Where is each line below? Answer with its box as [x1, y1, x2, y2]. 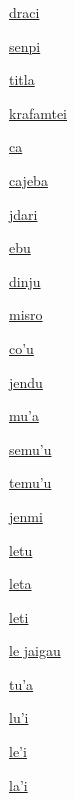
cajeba [9, 169, 48, 190]
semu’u [9, 438, 52, 459]
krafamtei [9, 102, 67, 123]
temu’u [9, 472, 52, 493]
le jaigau [9, 640, 61, 661]
